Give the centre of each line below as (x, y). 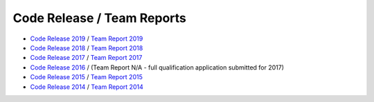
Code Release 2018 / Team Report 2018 (87, 48)
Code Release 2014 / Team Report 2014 (87, 87)
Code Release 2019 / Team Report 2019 (87, 39)
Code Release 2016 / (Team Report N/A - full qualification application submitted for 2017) (157, 67)
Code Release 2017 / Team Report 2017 (86, 58)
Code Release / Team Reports (99, 18)
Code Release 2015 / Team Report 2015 (87, 77)
